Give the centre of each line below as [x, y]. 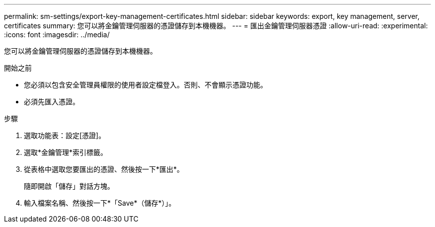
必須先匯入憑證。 [52, 102]
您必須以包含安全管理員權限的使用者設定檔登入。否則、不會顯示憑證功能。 [145, 85]
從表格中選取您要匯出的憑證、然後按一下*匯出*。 [104, 169]
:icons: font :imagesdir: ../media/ [57, 35]
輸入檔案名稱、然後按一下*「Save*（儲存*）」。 [100, 203]
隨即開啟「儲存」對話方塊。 [69, 186]
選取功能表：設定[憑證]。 [65, 135]
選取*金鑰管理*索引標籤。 [66, 152]
